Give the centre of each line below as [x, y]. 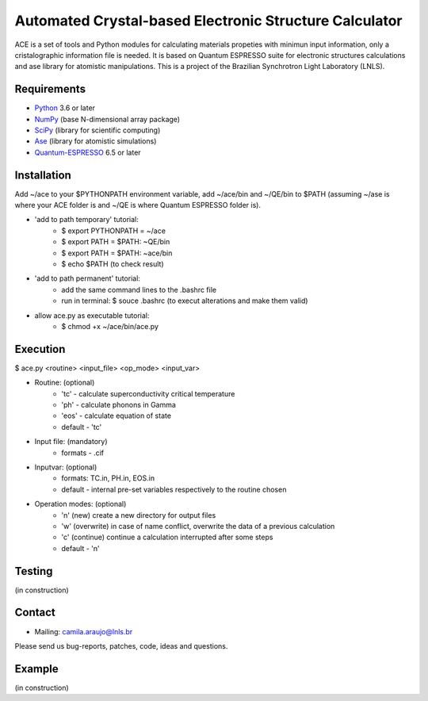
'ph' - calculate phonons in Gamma [118, 405]
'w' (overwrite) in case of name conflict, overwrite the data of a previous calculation [198, 526]
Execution [40, 349]
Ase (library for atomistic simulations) [96, 141]
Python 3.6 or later [65, 108]
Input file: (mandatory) [71, 442]
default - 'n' [80, 548]
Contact [35, 613]
